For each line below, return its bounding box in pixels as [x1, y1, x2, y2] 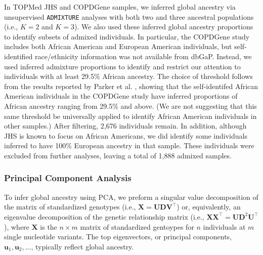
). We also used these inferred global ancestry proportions [74, 21, 253, 32]
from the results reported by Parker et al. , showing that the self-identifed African [4, 80, 258, 91]
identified [4, 51, 33, 62]
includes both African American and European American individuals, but [4, 41, 232, 52]
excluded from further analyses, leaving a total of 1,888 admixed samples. [4, 150, 232, 160]
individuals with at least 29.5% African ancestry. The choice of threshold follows [4, 71, 253, 81]
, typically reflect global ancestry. [31, 241, 134, 251]
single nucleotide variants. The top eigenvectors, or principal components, [4, 231, 232, 242]
